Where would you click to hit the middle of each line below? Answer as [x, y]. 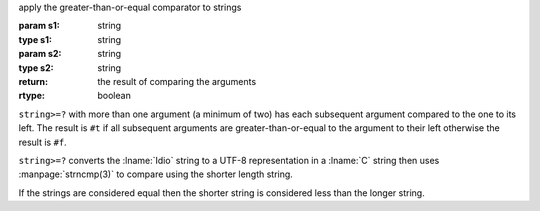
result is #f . [42, 142]
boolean [114, 96]
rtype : [31, 96]
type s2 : [36, 67]
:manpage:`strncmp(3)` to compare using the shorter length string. [156, 174]
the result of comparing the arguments [177, 81]
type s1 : [35, 39]
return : [33, 81]
